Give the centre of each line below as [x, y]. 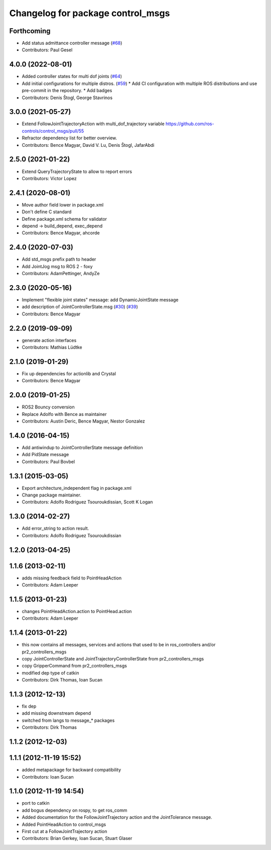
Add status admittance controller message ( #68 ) [72, 43]
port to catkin [36, 803]
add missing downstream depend [56, 713]
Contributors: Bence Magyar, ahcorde [61, 233]
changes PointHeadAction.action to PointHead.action [77, 611]
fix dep [29, 706]
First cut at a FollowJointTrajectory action [64, 831]
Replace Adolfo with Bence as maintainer [64, 414]
